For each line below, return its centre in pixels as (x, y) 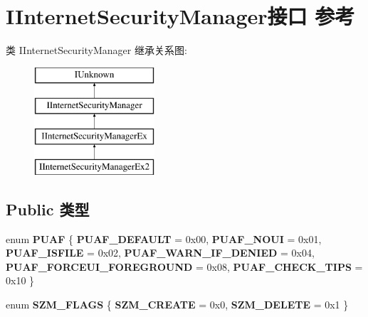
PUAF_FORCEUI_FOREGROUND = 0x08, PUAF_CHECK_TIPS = (184, 266)
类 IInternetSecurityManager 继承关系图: (96, 50)
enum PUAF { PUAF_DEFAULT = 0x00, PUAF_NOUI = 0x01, (164, 238)
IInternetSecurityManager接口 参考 (180, 16)
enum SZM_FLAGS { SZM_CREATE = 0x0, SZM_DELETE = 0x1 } (177, 305)
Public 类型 (48, 209)
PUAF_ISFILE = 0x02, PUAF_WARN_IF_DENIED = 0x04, (160, 253)
